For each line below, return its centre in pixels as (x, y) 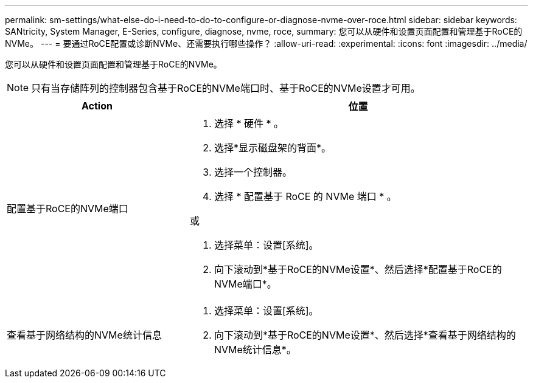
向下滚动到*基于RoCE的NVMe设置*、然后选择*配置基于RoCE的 (358, 269)
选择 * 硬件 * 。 (249, 123)
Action (97, 106)
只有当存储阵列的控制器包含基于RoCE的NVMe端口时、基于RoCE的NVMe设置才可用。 (226, 88)
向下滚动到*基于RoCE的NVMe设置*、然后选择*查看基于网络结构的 (365, 335)
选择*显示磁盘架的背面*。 (272, 148)
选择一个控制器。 (253, 172)
